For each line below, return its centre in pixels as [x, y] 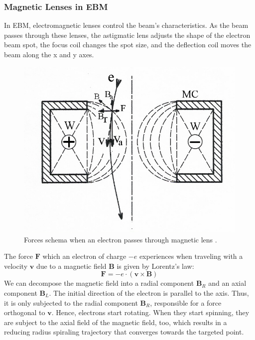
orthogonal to [25, 312]
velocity [16, 266]
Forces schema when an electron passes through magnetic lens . [121, 239]
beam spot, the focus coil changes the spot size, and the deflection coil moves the [128, 45]
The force [18, 256]
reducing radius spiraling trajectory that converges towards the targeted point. [124, 332]
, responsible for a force [186, 302]
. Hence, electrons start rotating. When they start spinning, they [150, 312]
